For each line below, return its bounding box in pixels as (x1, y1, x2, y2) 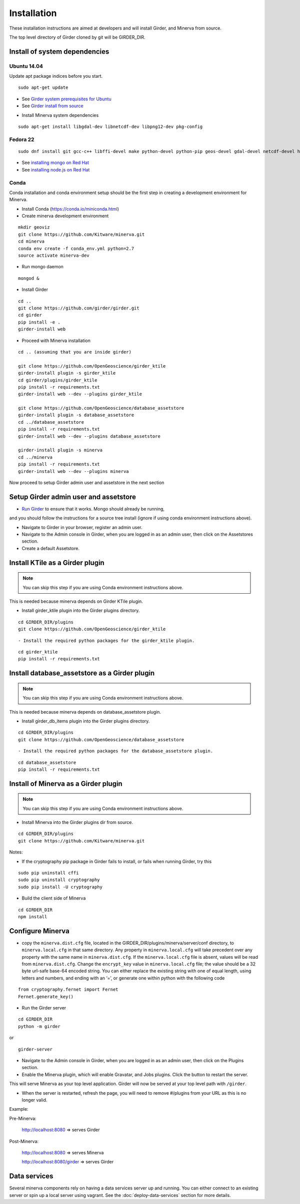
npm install (18, 914, 47, 920)
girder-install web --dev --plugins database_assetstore (18, 433, 161, 439)
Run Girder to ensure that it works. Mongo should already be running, (21, 505, 165, 511)
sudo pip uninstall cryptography (18, 877, 100, 883)
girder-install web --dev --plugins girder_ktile (18, 391, 142, 397)
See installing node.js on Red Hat (21, 166, 90, 173)
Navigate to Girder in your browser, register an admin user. (21, 524, 142, 530)
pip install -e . (18, 319, 60, 325)
